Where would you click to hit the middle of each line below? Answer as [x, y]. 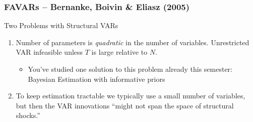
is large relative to [119, 52]
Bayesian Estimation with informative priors [97, 79]
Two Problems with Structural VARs [61, 25]
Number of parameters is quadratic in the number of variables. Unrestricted [133, 42]
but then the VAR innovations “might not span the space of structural [125, 105]
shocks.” [28, 115]
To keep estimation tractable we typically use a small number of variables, [131, 96]
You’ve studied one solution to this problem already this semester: [130, 69]
